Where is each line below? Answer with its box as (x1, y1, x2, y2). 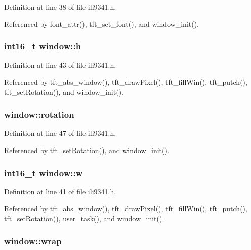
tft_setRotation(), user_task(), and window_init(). (4, 213, 164, 223)
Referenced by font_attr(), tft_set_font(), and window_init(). (4, 18, 199, 29)
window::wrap (4, 234, 62, 247)
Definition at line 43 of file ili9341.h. (4, 60, 116, 70)
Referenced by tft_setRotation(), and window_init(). (4, 145, 170, 155)
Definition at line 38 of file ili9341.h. (4, 2, 116, 12)
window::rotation (4, 108, 74, 121)
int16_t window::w (4, 166, 83, 179)
